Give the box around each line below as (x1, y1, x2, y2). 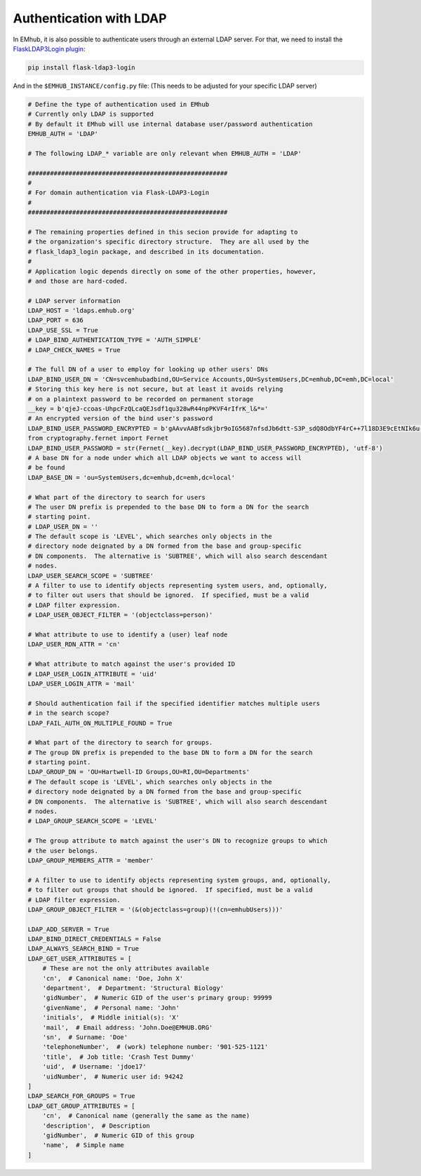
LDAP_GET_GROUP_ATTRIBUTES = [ (27, 1102, 136, 1110)
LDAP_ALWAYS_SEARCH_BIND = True (27, 944, 140, 953)
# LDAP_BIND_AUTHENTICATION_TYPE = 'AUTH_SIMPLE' (27, 336, 202, 344)
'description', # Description (42, 1121, 150, 1130)
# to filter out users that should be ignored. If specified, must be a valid (27, 592, 309, 599)
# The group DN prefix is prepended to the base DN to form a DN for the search (27, 748, 313, 756)
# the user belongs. (27, 846, 98, 855)
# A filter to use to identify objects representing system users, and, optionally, (27, 582, 328, 589)
